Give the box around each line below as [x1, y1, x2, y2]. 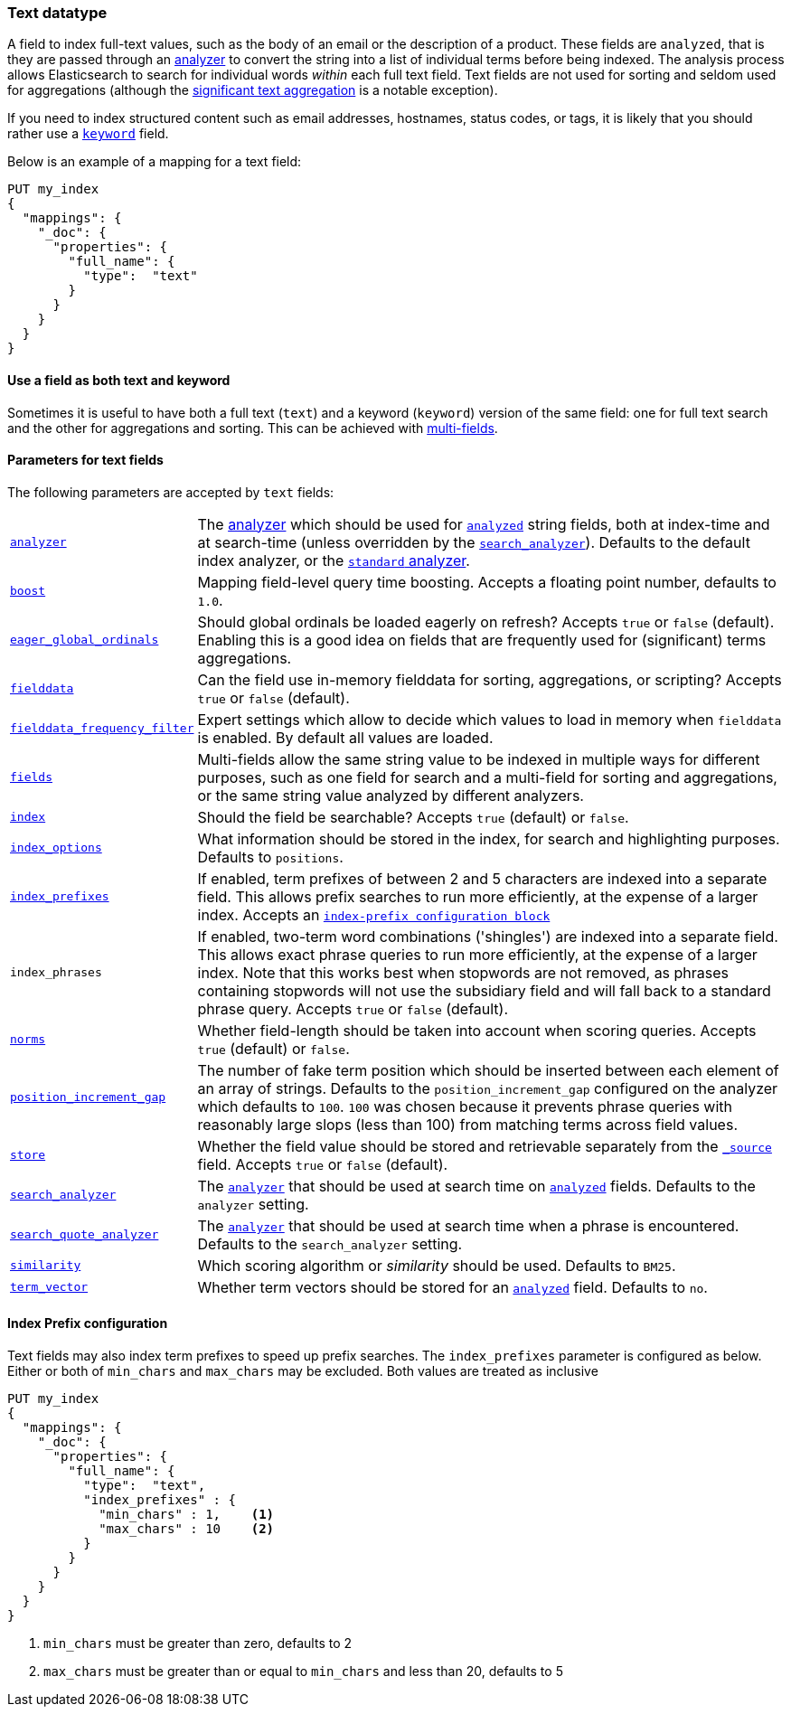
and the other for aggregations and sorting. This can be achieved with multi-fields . [7, 419, 498, 436]
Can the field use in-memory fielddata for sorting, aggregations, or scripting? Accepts [197, 670, 782, 689]
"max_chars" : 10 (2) [99, 1521, 275, 1537]
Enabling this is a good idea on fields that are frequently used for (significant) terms [197, 630, 767, 649]
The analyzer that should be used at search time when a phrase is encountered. [197, 1216, 739, 1235]
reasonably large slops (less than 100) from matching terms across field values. [197, 1115, 738, 1134]
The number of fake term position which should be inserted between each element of [197, 1060, 779, 1079]
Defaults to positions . [197, 847, 344, 866]
